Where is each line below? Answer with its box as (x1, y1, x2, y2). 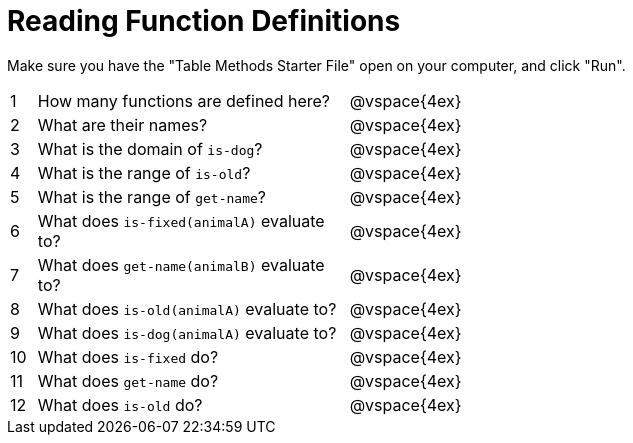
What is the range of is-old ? (37, 162, 251, 183)
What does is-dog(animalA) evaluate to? (37, 322, 337, 343)
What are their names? (37, 114, 208, 135)
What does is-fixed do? (37, 346, 219, 367)
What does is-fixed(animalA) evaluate (37, 210, 325, 231)
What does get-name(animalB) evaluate (37, 254, 325, 275)
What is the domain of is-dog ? (37, 138, 263, 159)
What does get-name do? (37, 370, 219, 391)
